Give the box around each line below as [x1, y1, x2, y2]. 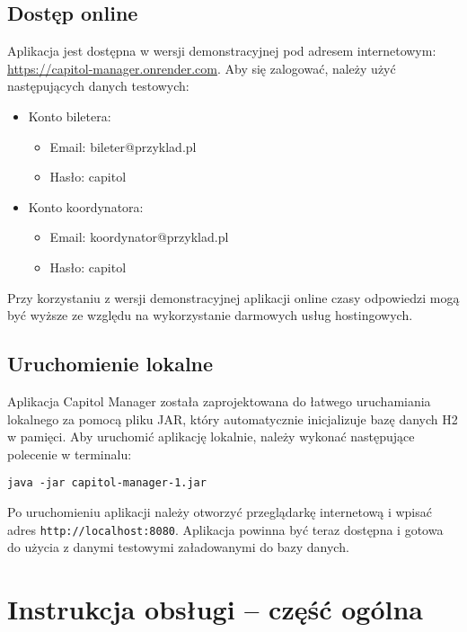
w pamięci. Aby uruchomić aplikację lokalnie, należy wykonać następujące [7, 427, 415, 446]
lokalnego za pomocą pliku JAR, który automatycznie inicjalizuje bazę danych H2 [7, 409, 458, 428]
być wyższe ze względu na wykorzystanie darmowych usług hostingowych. [7, 306, 413, 325]
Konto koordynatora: [28, 197, 144, 216]
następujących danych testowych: [7, 76, 189, 95]
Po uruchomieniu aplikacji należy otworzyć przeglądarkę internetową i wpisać [7, 502, 432, 521]
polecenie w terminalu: [7, 444, 132, 463]
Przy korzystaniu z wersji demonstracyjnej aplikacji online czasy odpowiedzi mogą [7, 288, 460, 307]
